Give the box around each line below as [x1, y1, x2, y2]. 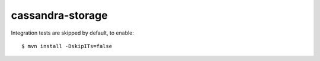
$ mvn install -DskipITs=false [21, 43, 113, 49]
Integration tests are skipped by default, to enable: [11, 29, 135, 36]
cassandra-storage [11, 9, 108, 22]
